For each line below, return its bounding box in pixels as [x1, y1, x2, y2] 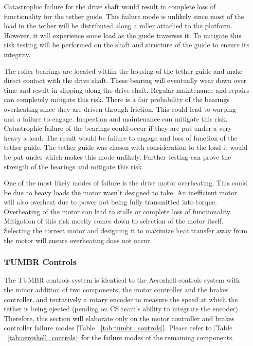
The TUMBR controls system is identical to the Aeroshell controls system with [4, 275, 240, 285]
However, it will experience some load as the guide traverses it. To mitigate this [4, 30, 241, 40]
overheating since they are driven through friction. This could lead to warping [4, 103, 236, 114]
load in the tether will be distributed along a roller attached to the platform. [4, 20, 233, 31]
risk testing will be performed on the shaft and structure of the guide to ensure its [4, 40, 249, 50]
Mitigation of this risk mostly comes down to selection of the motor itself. [4, 216, 224, 226]
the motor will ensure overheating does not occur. [4, 235, 152, 245]
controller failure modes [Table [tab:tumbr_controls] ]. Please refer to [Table [4, 323, 233, 333]
